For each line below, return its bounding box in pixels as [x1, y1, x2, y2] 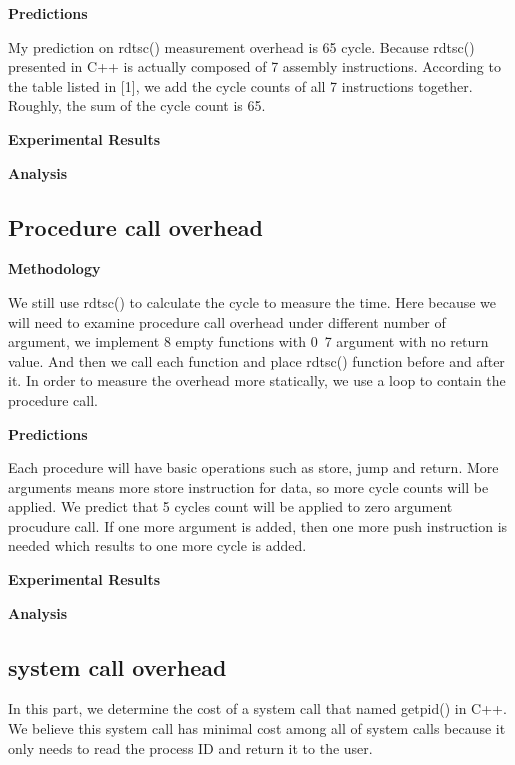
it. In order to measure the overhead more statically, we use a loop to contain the [8, 370, 506, 391]
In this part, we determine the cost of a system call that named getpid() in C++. [8, 698, 507, 719]
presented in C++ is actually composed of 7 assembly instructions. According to [8, 56, 501, 77]
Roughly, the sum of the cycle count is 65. [8, 95, 266, 116]
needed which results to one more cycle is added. [8, 535, 307, 556]
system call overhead [8, 651, 227, 682]
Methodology [8, 258, 101, 279]
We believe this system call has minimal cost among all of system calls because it [8, 718, 506, 739]
